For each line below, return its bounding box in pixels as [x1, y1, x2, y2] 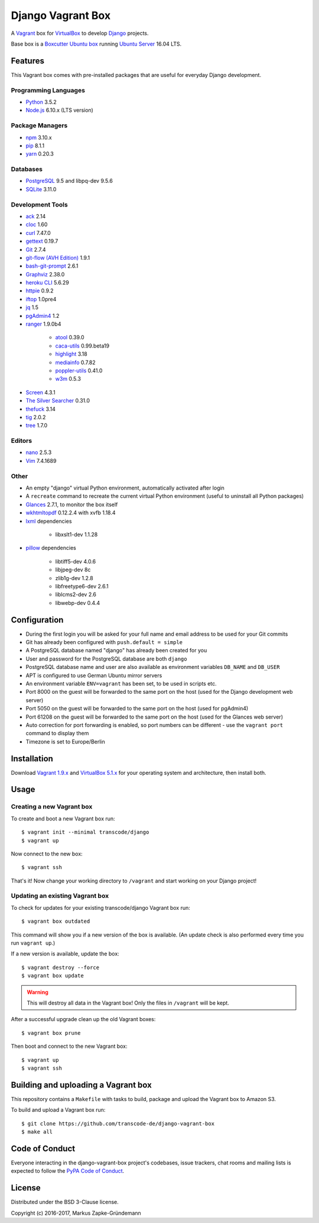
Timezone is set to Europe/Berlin [25, 738, 106, 745]
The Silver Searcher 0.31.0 [25, 397, 90, 404]
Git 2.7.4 [25, 246, 46, 253]
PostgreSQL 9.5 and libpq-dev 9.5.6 [25, 178, 113, 185]
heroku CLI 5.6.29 [25, 279, 69, 287]
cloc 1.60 [25, 221, 48, 228]
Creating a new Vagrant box [11, 803, 93, 811]
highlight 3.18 [55, 350, 88, 358]
